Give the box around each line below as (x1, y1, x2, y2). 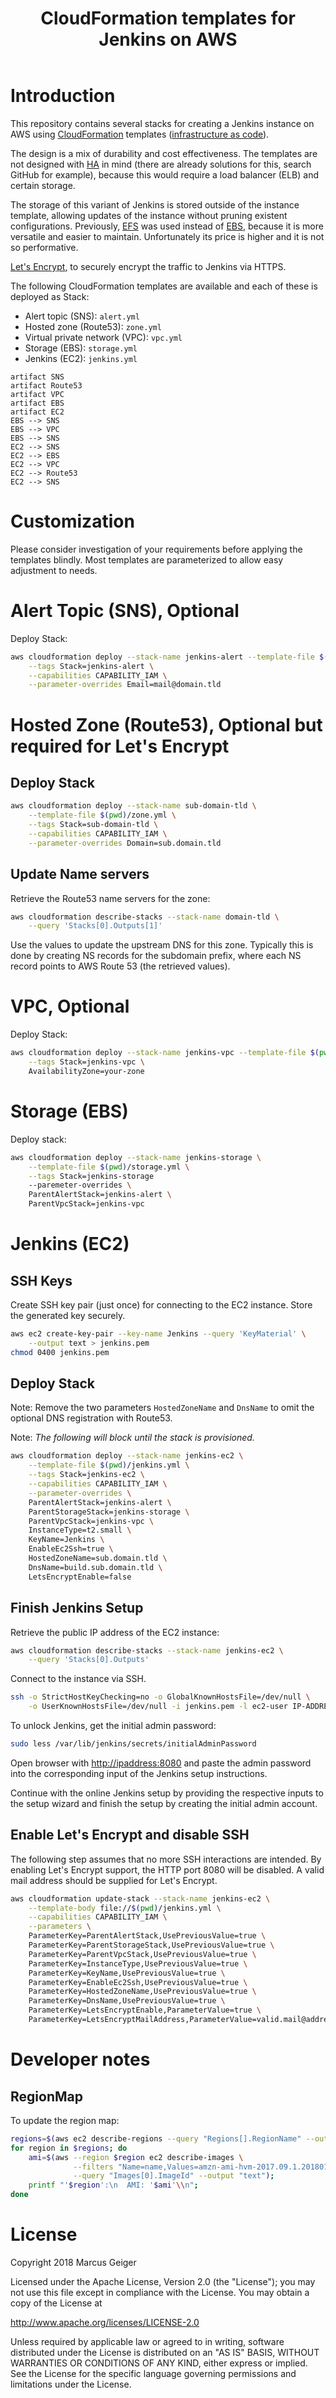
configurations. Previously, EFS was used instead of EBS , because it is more (10, 220, 324, 232)
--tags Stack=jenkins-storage (28, 1171, 155, 1181)
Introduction (10, 85, 116, 107)
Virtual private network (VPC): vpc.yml (24, 331, 183, 343)
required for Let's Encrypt (10, 735, 230, 757)
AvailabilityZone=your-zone (28, 1066, 145, 1076)
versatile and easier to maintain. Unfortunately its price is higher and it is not (10, 230, 325, 242)
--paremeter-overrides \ (28, 1180, 132, 1191)
